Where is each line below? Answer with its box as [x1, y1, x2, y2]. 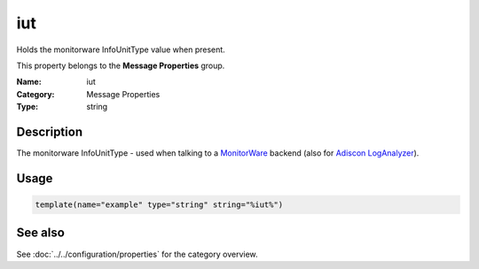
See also [16, 226, 66, 241]
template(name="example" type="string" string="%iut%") [35, 200, 284, 210]
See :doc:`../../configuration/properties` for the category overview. [16, 249, 258, 259]
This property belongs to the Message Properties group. [16, 60, 225, 71]
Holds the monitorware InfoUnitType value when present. [16, 44, 225, 55]
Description [16, 124, 83, 139]
